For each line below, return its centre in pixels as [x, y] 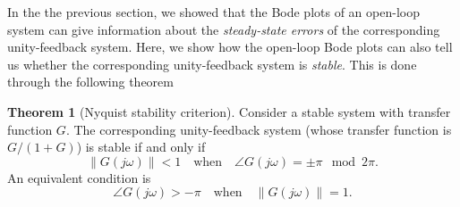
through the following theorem [90, 82]
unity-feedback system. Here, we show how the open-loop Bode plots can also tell [230, 47]
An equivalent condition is [79, 177]
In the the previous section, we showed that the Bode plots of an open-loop [213, 12]
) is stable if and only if [141, 147]
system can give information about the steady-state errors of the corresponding [224, 29]
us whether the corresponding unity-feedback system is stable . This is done [212, 64]
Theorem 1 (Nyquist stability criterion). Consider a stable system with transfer [229, 111]
